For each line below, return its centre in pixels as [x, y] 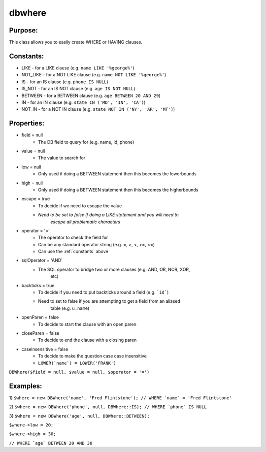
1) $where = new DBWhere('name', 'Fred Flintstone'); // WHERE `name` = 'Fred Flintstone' [120, 398]
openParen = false [40, 317]
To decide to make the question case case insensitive [93, 356]
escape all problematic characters [85, 222]
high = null [32, 183]
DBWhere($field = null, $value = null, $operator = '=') [79, 372]
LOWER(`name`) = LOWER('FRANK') [77, 363]
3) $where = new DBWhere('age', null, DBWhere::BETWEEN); [80, 416]
